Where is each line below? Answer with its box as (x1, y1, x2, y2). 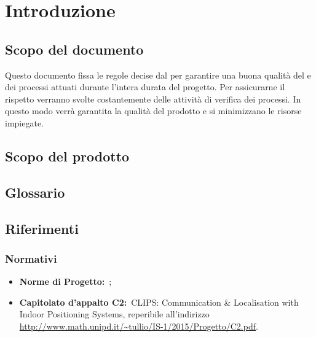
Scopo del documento (5, 39, 144, 58)
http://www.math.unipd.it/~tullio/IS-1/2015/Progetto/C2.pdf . (19, 319, 258, 332)
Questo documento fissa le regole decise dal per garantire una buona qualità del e (5, 68, 311, 81)
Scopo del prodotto (5, 146, 130, 165)
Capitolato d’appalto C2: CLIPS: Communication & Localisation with (19, 295, 299, 308)
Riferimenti (5, 219, 79, 238)
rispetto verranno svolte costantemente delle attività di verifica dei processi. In (5, 92, 301, 105)
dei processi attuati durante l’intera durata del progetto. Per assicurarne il (5, 80, 285, 93)
